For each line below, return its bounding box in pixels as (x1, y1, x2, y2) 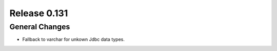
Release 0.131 (9, 8, 68, 19)
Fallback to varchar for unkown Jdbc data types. (22, 36, 125, 42)
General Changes (9, 22, 70, 31)
